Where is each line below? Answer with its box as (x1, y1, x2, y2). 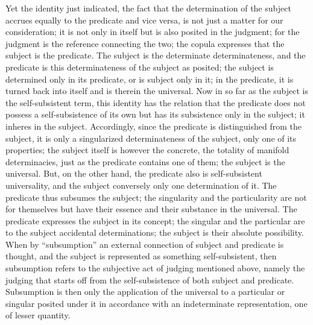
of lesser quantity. (5, 309, 71, 321)
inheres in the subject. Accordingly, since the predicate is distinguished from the (5, 119, 302, 132)
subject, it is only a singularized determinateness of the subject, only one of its (5, 131, 297, 144)
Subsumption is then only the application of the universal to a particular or (5, 285, 285, 298)
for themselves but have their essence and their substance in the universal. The (5, 203, 297, 215)
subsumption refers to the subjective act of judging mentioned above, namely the (5, 262, 305, 274)
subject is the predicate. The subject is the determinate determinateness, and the (5, 49, 306, 62)
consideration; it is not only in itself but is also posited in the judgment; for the (5, 25, 300, 38)
